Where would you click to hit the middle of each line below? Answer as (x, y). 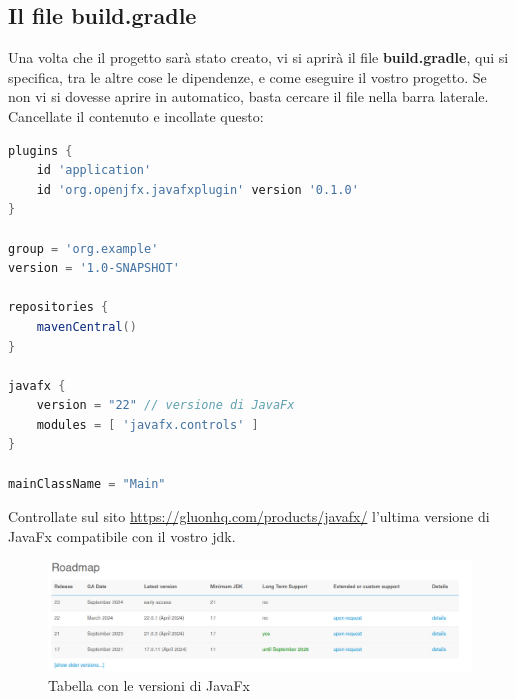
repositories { (58, 307)
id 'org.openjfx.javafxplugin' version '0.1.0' (197, 189)
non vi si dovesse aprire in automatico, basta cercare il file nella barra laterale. (248, 96)
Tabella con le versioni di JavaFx (149, 684)
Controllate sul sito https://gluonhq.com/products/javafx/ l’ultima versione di (249, 516)
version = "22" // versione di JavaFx (165, 405)
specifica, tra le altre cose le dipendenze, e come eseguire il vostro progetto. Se (247, 76)
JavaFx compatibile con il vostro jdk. (122, 535)
